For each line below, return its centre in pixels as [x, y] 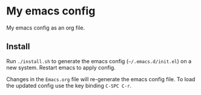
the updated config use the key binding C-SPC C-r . [69, 85]
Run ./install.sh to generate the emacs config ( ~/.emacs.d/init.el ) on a [99, 61]
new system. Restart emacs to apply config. [61, 67]
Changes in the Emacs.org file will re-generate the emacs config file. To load [101, 79]
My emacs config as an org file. [46, 28]
